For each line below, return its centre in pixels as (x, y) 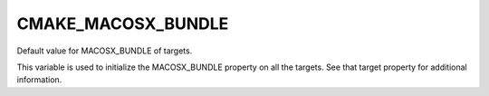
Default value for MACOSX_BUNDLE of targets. (105, 51)
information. (39, 80)
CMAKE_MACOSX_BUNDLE (123, 24)
